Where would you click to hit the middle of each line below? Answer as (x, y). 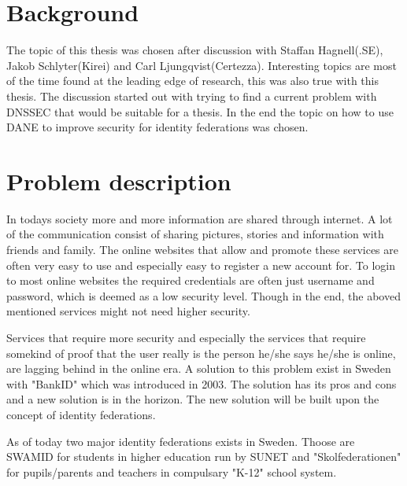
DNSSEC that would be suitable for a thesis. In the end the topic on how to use (200, 111)
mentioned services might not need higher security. (128, 311)
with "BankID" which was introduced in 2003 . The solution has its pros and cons (202, 383)
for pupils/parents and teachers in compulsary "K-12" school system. (172, 471)
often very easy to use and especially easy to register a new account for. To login (201, 265)
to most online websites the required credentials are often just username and (191, 280)
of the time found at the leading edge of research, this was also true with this (192, 81)
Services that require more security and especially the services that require (186, 337)
